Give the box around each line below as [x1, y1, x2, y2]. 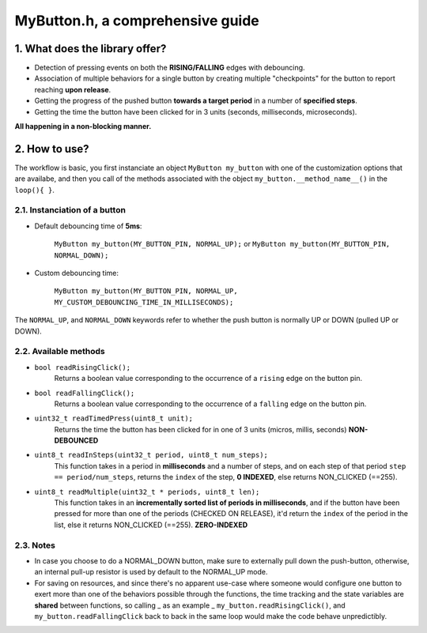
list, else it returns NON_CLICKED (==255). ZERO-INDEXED [54, 520, 248, 529]
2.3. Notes [14, 540, 55, 551]
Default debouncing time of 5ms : [34, 221, 142, 231]
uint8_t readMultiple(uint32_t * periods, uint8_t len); [34, 487, 260, 496]
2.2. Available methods [14, 346, 106, 357]
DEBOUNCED [54, 435, 99, 446]
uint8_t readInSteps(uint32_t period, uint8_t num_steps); [34, 450, 269, 460]
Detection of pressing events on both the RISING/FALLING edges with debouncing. [34, 63, 305, 73]
